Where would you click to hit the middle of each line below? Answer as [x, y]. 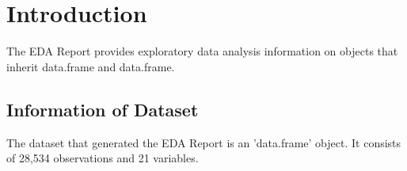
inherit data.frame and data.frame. [91, 66]
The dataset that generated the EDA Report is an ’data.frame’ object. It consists [204, 142]
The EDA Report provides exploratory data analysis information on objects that [202, 51]
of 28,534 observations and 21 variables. [103, 158]
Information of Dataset [103, 109]
